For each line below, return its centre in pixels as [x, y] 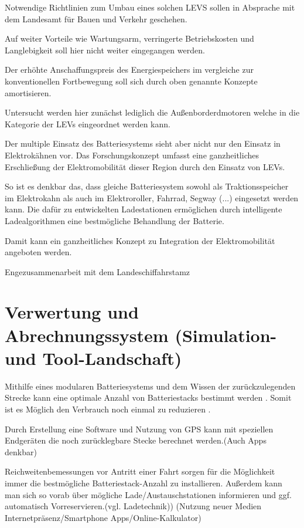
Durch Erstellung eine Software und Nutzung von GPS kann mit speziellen [139, 429]
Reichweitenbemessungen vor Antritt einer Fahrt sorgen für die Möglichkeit [140, 471]
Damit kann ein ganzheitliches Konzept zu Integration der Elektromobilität [140, 240]
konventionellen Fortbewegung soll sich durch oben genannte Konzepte [131, 81]
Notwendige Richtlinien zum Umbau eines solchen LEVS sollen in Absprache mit [150, 7]
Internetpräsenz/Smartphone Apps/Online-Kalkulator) [103, 517]
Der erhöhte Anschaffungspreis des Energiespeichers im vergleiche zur [129, 70]
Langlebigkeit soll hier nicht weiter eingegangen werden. [105, 50]
